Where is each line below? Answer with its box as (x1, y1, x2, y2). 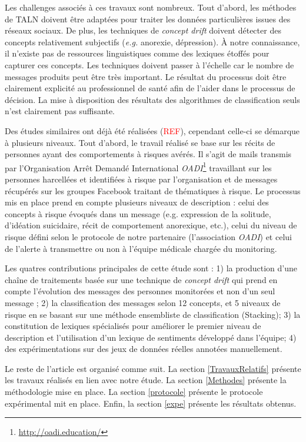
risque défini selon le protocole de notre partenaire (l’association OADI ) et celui (5, 230, 292, 242)
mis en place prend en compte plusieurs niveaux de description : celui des (5, 196, 269, 208)
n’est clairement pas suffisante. (5, 105, 115, 117)
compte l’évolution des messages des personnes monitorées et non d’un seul (5, 285, 275, 297)
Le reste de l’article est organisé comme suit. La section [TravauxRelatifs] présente (5, 362, 301, 374)
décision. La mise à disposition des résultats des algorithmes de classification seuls (5, 93, 300, 105)
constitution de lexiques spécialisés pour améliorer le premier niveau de (5, 320, 261, 332)
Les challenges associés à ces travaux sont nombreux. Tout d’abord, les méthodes (5, 1, 297, 13)
